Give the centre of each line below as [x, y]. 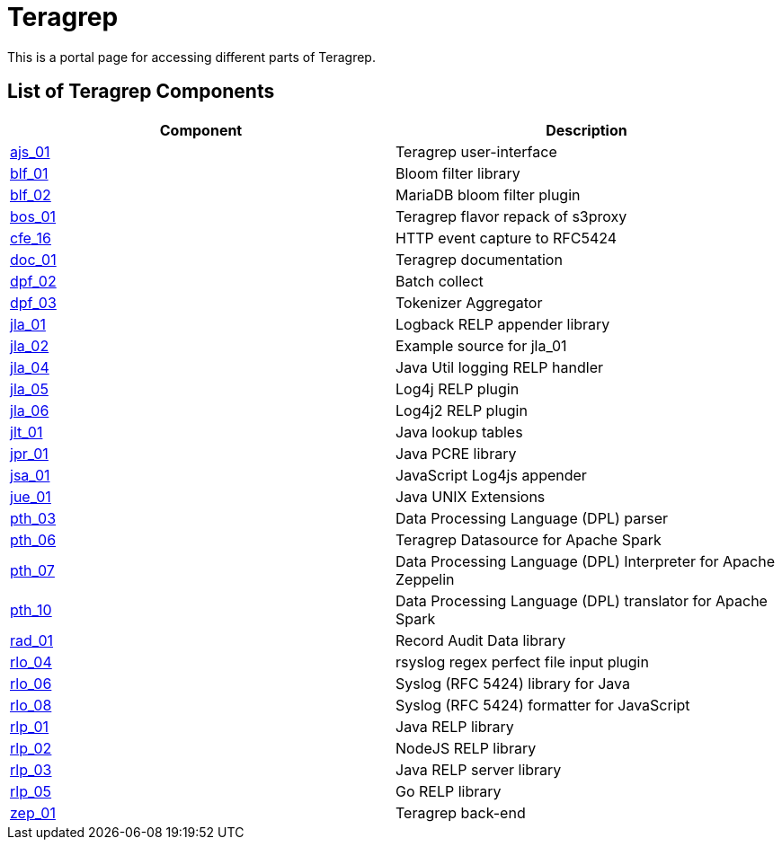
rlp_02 [31, 748]
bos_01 [33, 216]
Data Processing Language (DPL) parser [532, 518]
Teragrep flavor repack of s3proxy [511, 216]
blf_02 [31, 194]
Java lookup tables [459, 432]
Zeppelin [425, 579]
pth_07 [32, 570]
